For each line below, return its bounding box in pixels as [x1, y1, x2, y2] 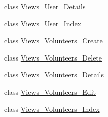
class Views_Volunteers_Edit [4, 86, 96, 97]
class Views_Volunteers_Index [4, 103, 100, 114]
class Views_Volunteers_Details [4, 69, 104, 80]
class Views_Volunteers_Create [4, 35, 103, 46]
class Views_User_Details [4, 1, 86, 11]
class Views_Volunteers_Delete [4, 52, 102, 63]
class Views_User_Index [4, 18, 81, 28]
